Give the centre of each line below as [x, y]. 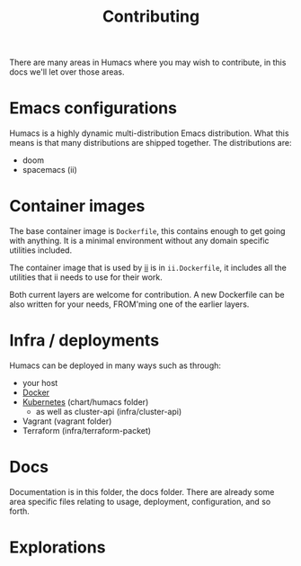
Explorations [58, 548]
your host [40, 383]
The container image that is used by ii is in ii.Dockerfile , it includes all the [148, 268]
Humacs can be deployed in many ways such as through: [115, 365]
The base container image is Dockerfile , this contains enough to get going [147, 231]
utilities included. [41, 250]
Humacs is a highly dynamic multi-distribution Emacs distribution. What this [149, 133]
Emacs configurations [93, 108]
